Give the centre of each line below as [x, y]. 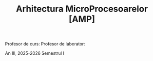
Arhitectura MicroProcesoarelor [82, 9]
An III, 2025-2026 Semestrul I [35, 53]
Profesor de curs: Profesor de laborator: [45, 44]
